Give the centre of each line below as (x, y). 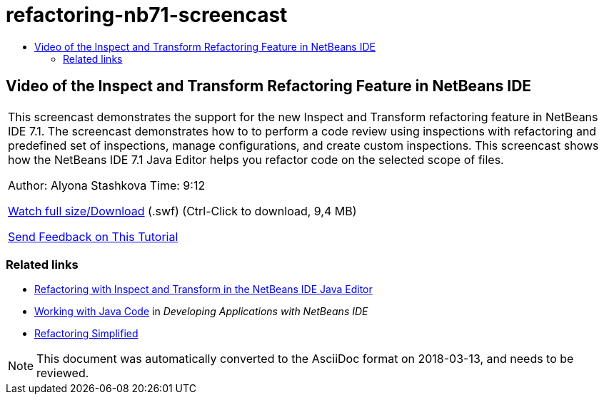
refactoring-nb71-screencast (147, 15)
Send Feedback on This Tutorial (93, 236)
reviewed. (63, 373)
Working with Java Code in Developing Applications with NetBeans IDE (201, 312)
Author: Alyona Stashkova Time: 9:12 (107, 185)
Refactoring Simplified (86, 334)
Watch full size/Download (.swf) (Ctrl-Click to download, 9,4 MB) (182, 211)
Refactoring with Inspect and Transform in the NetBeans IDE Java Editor (203, 289)
